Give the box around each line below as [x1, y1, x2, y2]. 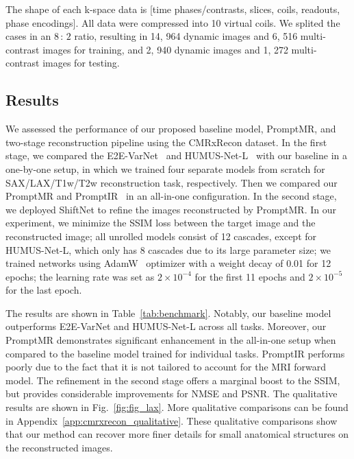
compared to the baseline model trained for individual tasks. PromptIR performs [5, 346, 345, 360]
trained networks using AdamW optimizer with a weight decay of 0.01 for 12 [5, 256, 331, 270]
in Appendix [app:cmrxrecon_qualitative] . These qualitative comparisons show [5, 413, 338, 427]
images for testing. [42, 56, 120, 70]
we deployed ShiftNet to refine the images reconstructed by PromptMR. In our [5, 202, 336, 216]
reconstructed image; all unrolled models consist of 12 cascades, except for [5, 228, 317, 243]
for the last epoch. [5, 283, 82, 297]
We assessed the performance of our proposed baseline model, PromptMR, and [5, 121, 336, 136]
